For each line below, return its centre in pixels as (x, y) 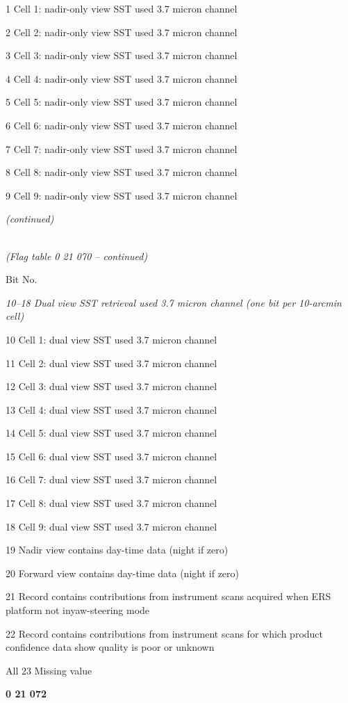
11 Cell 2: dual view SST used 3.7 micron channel (111, 363)
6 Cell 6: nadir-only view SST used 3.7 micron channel (122, 125)
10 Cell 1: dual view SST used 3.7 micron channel (111, 339)
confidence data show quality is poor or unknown (110, 647)
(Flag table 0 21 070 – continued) (77, 256)
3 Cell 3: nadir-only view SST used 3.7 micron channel (122, 55)
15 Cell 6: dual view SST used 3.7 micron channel (111, 456)
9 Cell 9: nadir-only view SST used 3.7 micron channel (122, 195)
